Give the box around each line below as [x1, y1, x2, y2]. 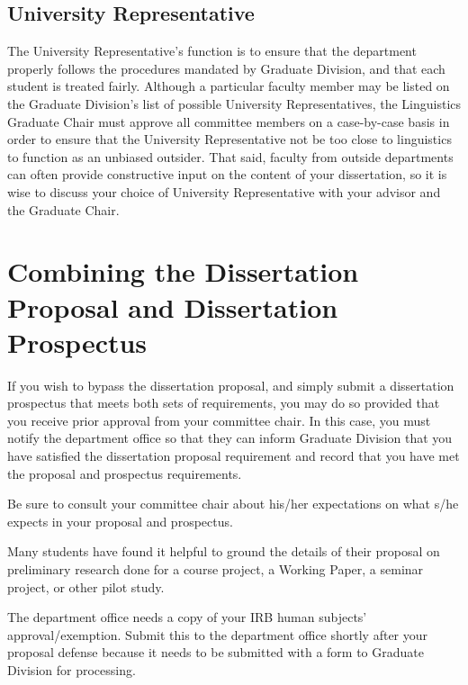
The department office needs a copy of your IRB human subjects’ [7, 608, 367, 626]
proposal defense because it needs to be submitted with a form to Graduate [7, 643, 424, 662]
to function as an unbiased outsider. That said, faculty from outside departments [7, 147, 454, 166]
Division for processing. [7, 660, 136, 679]
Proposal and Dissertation [7, 288, 338, 325]
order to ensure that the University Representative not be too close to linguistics [7, 130, 452, 149]
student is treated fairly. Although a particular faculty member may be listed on [7, 77, 450, 95]
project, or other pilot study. [7, 577, 165, 596]
